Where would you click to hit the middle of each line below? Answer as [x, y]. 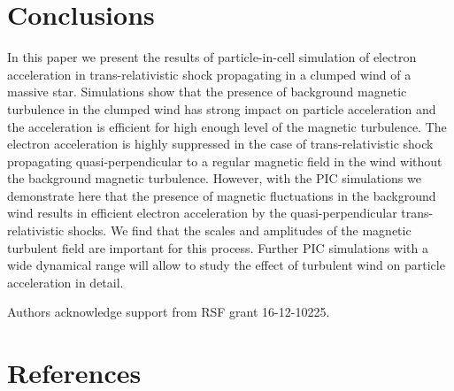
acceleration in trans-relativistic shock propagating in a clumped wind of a [209, 74]
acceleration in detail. [65, 282]
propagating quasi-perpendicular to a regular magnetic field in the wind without [225, 161]
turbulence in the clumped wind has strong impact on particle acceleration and [222, 108]
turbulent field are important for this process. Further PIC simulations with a [218, 247]
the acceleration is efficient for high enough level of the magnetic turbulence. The [227, 126]
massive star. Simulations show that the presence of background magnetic [207, 92]
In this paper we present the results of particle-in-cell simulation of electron [212, 57]
